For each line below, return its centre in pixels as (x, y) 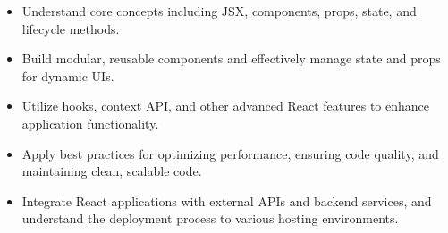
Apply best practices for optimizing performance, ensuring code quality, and (230, 153)
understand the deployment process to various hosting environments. (210, 218)
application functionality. (90, 123)
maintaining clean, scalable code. (112, 171)
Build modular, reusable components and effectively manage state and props (231, 58)
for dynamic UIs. (68, 75)
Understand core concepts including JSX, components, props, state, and (219, 11)
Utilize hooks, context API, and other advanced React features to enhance (226, 106)
